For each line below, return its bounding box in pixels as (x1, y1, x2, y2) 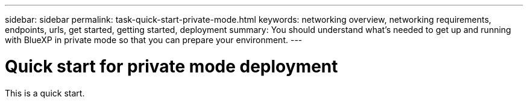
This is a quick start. (5, 87, 85, 98)
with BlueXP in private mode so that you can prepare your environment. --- (5, 35, 303, 45)
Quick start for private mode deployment (5, 56, 338, 77)
